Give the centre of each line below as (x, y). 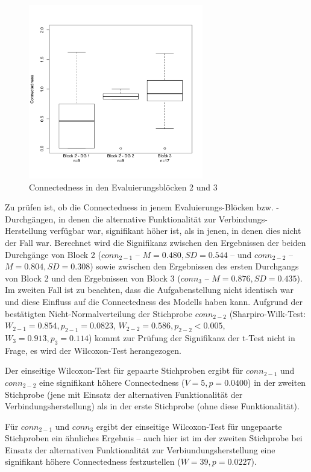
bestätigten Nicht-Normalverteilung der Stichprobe (99, 313)
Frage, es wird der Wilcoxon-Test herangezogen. (93, 350)
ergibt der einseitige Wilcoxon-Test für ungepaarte (189, 426)
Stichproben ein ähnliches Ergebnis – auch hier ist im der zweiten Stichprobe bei (154, 438)
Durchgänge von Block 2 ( (53, 254)
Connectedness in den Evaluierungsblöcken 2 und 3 (123, 187)
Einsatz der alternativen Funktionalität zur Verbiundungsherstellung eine (140, 449)
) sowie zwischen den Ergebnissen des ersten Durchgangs (194, 266)
